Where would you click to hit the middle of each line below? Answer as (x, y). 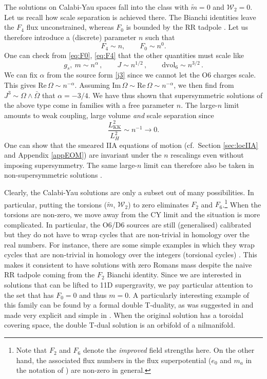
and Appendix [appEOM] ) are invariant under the (83, 155)
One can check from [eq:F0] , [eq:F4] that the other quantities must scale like (124, 55)
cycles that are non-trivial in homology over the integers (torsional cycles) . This (131, 254)
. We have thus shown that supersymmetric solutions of (175, 95)
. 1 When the (242, 203)
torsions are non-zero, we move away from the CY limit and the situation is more (132, 214)
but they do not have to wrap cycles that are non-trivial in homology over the (127, 234)
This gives (20, 84)
